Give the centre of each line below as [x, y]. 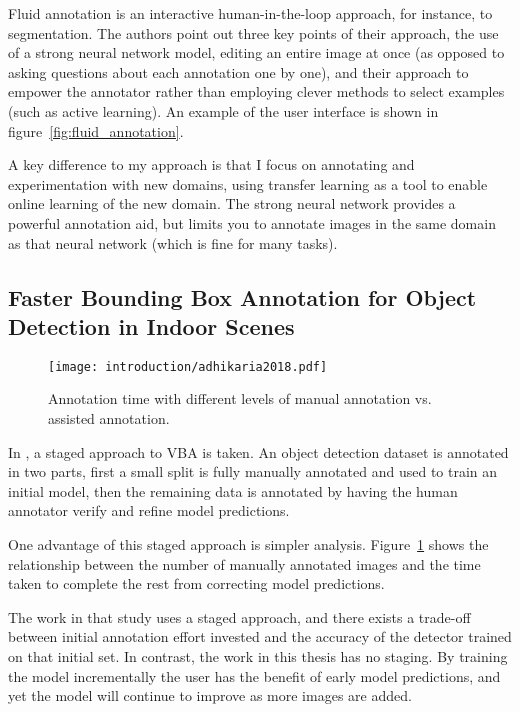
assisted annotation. [109, 417]
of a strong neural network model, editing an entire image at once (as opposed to [256, 52]
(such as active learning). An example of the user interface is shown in [223, 110]
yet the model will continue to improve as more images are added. [210, 695]
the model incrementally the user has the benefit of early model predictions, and [254, 675]
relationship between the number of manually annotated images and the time [244, 563]
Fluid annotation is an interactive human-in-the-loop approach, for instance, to [250, 13]
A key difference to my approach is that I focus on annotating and [211, 164]
